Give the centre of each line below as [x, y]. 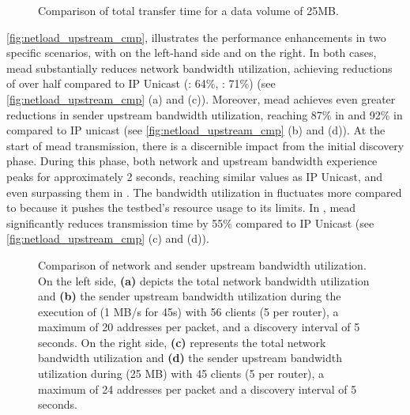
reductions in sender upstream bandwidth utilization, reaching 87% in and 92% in [205, 114]
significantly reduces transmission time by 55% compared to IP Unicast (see [190, 223]
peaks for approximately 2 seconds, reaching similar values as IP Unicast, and [195, 176]
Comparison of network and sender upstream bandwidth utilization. [202, 264]
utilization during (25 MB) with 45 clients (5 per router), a [181, 373]
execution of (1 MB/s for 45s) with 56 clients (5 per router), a [188, 311]
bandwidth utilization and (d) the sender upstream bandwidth [190, 358]
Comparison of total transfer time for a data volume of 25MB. [188, 10]
